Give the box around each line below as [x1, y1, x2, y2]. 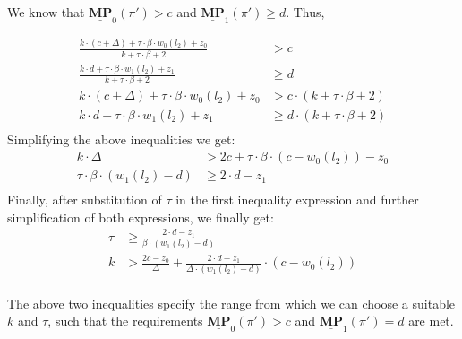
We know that [7, 3, 85, 21]
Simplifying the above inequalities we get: [7, 129, 235, 148]
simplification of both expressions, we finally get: [7, 207, 274, 226]
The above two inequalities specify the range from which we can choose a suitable [7, 293, 456, 312]
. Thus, [286, 3, 325, 21]
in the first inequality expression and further [175, 190, 419, 209]
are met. [408, 311, 454, 330]
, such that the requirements [47, 311, 203, 330]
